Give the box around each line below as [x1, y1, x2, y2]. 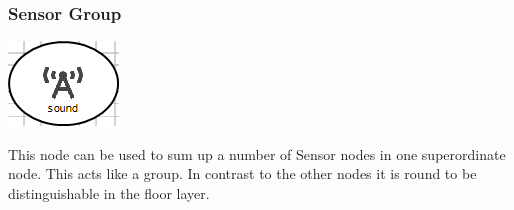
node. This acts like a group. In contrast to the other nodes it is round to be [8, 163, 477, 184]
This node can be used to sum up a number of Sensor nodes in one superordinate [8, 143, 506, 164]
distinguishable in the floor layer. [8, 183, 210, 203]
